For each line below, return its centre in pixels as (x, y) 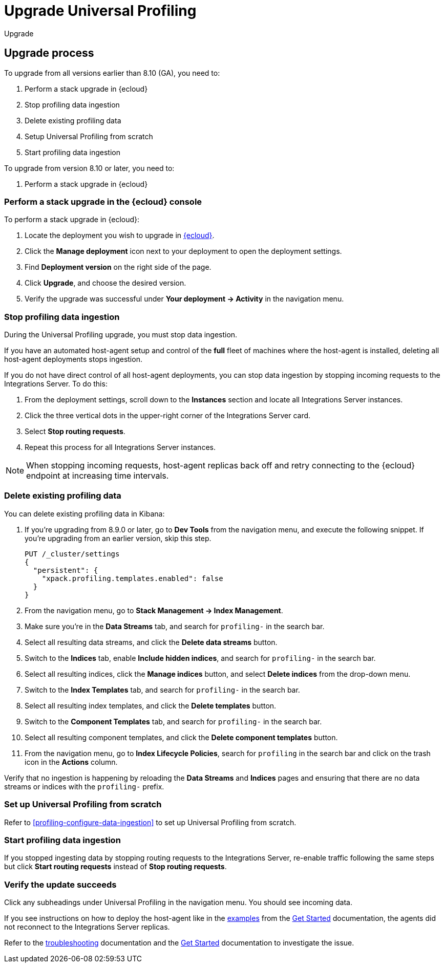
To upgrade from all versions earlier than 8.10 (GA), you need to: (112, 73)
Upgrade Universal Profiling (100, 11)
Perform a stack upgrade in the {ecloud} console (103, 201)
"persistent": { (66, 570)
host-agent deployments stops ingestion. (73, 359)
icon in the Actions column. (71, 762)
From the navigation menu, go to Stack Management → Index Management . (154, 610)
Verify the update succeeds (60, 884)
